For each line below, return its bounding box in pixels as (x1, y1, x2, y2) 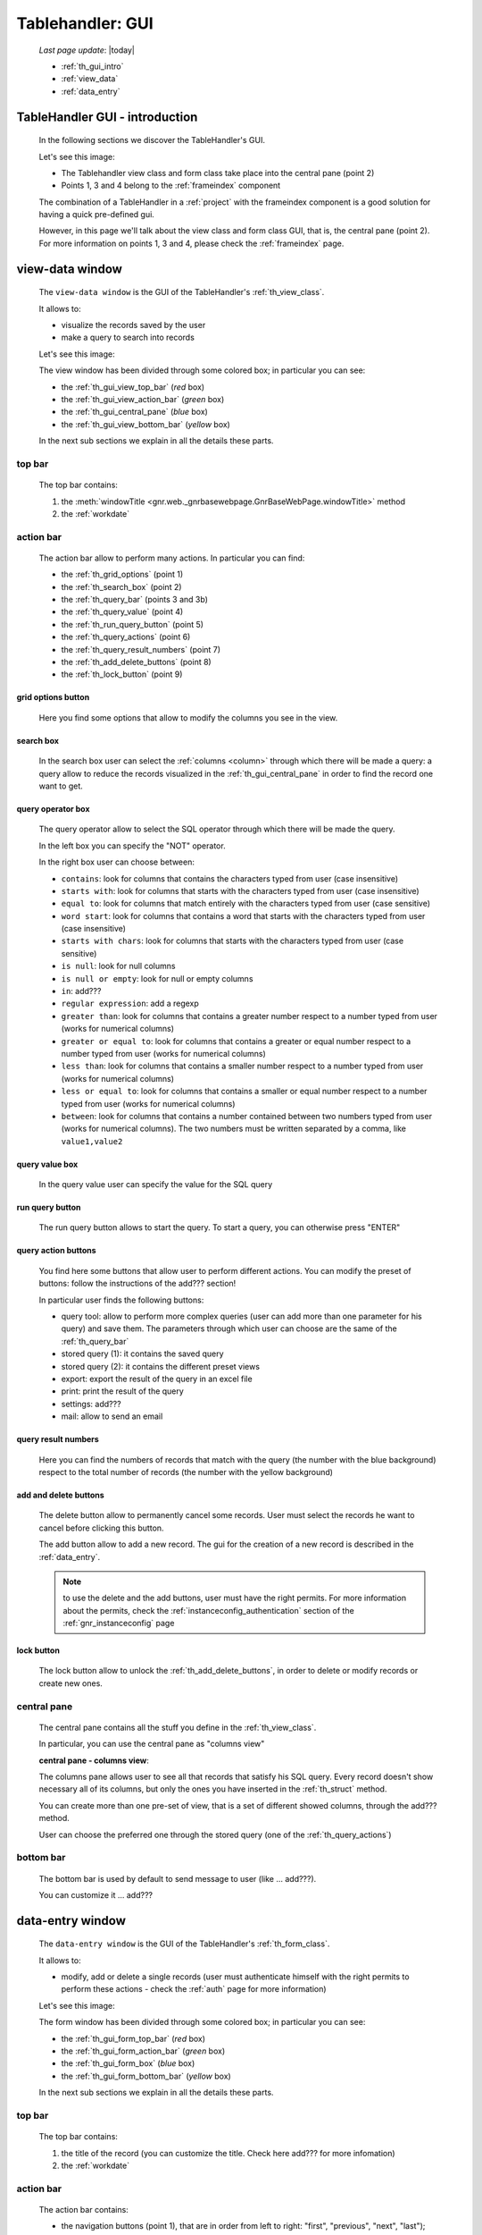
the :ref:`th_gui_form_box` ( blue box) (61, 2058, 195, 2069)
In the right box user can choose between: (38, 856, 195, 867)
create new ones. (38, 1677, 103, 1689)
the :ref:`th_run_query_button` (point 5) (61, 619, 204, 629)
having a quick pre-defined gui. (38, 209, 155, 220)
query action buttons (16, 1245, 97, 1256)
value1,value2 (61, 1136, 123, 1146)
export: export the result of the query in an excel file (61, 1373, 253, 1384)
